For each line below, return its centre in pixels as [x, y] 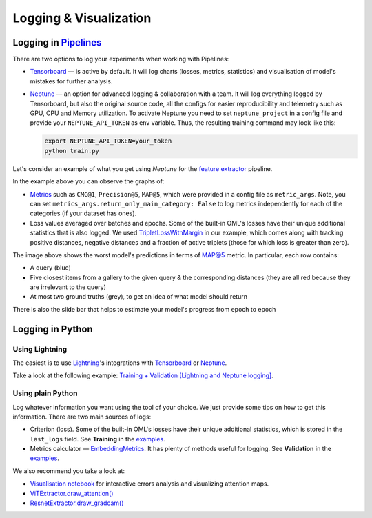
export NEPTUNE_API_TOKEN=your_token [108, 141]
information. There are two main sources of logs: [82, 417]
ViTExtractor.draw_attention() [72, 493]
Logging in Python [53, 329]
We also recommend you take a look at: [69, 471]
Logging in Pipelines [57, 42]
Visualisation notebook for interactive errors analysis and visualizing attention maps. [149, 484]
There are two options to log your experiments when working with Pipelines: [121, 59]
